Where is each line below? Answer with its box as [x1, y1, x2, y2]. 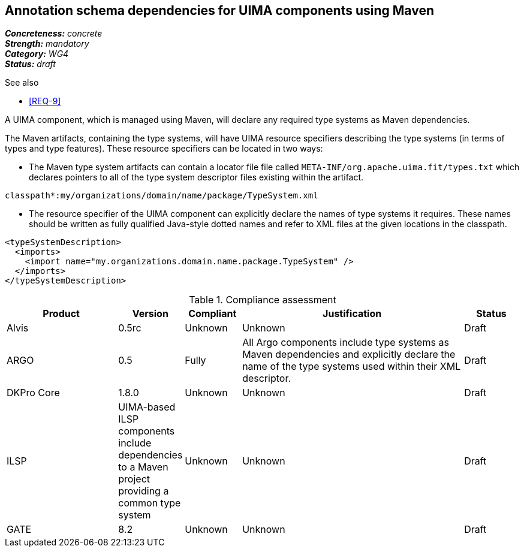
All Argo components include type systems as [242, 336, 449, 349]
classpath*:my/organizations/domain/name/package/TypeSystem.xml [5, 191, 318, 201]
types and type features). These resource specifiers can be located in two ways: [5, 143, 323, 154]
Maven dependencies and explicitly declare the [242, 348, 456, 361]
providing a [118, 485, 169, 497]
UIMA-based [118, 401, 176, 414]
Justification [323, 307, 382, 320]
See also [5, 77, 39, 88]
